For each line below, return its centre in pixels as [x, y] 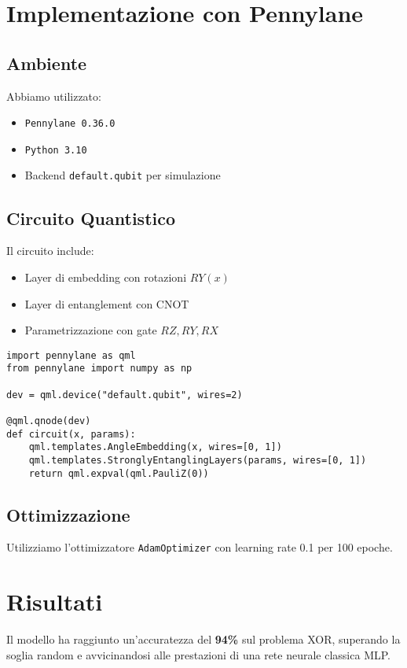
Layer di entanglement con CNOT [107, 303]
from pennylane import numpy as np [99, 369]
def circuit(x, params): [71, 434]
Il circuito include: [50, 251]
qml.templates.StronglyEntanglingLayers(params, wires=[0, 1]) [198, 460]
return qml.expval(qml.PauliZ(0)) [119, 473]
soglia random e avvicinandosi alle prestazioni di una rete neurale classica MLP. [198, 654]
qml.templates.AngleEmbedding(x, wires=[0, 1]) [155, 447]
